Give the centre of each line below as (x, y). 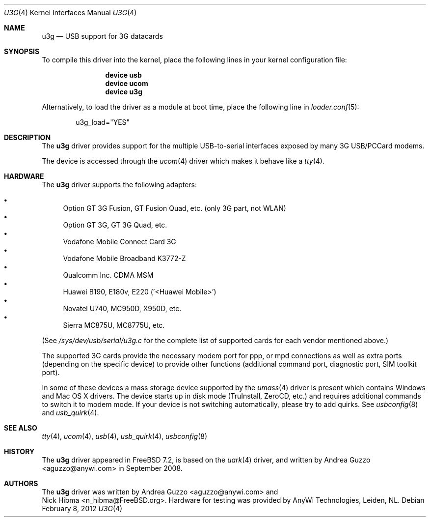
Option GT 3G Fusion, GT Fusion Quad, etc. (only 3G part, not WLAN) (175, 208)
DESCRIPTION (27, 137)
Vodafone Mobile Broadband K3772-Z (124, 258)
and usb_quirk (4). (70, 413)
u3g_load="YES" (103, 122)
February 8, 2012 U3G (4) (82, 508)
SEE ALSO (21, 428)
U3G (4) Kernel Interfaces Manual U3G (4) (70, 13)
